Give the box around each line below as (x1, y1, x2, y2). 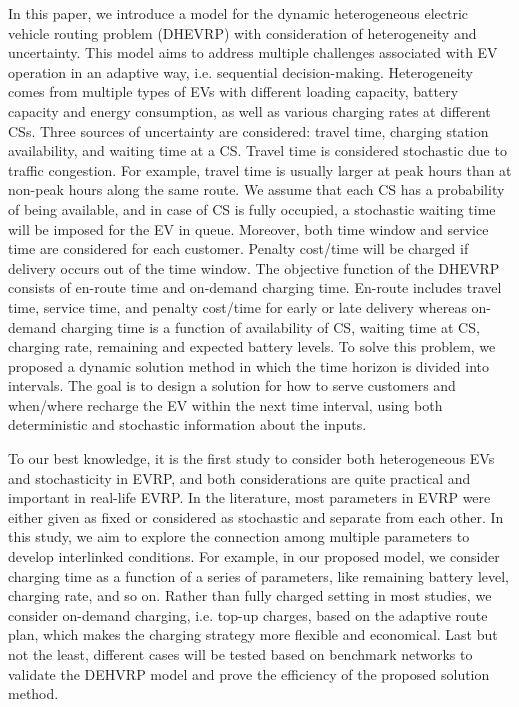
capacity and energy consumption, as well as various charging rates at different (8, 100, 491, 121)
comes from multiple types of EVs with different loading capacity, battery (8, 81, 459, 102)
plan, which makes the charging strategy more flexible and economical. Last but (8, 624, 498, 645)
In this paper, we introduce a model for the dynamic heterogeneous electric (8, 3, 468, 23)
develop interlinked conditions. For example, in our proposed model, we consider (8, 546, 500, 567)
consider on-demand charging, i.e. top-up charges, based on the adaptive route (8, 604, 488, 625)
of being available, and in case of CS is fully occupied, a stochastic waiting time (8, 198, 496, 219)
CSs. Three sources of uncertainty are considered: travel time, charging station (8, 120, 489, 141)
